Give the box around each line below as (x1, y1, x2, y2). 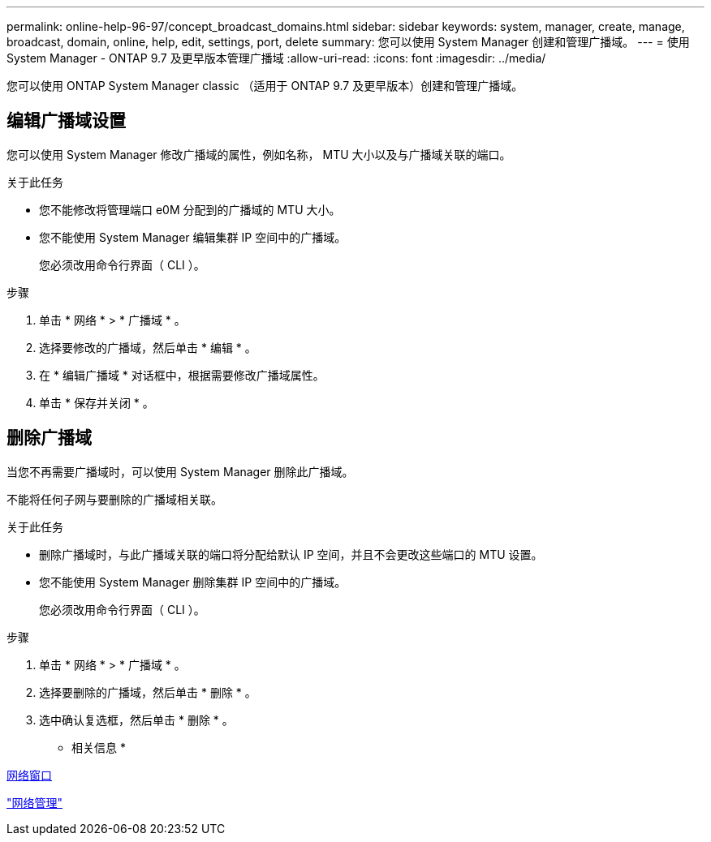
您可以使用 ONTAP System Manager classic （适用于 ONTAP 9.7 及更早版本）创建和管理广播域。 (6, 79, 524, 92)
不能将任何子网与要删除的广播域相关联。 (6, 492, 222, 506)
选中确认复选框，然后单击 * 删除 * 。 (39, 712, 234, 727)
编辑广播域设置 (6, 110, 126, 131)
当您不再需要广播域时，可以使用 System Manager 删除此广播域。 (6, 464, 354, 479)
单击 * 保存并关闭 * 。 (39, 395, 154, 410)
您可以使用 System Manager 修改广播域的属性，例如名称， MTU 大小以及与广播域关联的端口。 (6, 147, 511, 161)
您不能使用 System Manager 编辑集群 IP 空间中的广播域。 (39, 230, 347, 244)
